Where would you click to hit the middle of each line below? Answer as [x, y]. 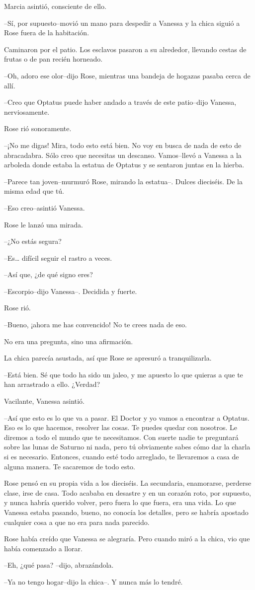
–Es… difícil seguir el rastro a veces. [58, 258]
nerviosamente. [27, 111]
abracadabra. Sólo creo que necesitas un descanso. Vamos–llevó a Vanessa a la [123, 155]
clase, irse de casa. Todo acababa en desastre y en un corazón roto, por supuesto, [127, 492]
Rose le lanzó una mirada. [43, 224]
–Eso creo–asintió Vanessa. [44, 207]
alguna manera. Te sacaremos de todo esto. [70, 466]
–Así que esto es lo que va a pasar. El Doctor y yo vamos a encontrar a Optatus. [127, 417]
